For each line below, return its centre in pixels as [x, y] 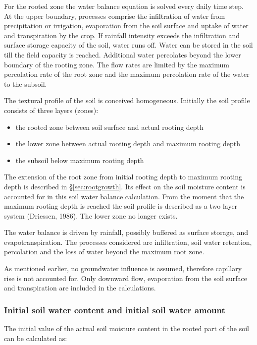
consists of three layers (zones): [51, 110]
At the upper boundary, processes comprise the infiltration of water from [115, 16]
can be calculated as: [36, 338]
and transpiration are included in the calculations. [80, 288]
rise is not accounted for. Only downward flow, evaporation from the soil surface [126, 278]
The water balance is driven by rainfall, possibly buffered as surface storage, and [126, 232]
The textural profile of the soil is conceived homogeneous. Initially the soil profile [127, 100]
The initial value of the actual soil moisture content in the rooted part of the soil [127, 328]
